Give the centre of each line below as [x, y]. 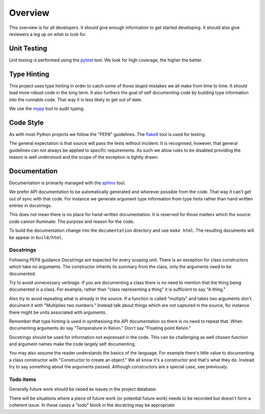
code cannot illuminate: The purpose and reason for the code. [72, 221]
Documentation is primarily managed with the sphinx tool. [67, 183]
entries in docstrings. [30, 206]
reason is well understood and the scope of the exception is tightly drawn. [84, 157]
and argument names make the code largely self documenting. [72, 344]
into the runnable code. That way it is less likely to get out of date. [76, 99]
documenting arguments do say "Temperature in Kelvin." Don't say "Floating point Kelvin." [100, 328]
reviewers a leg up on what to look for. [48, 34]
